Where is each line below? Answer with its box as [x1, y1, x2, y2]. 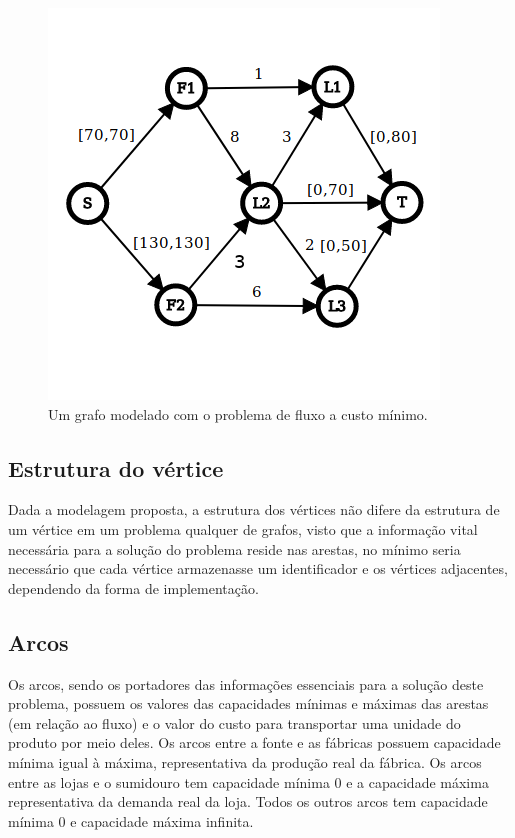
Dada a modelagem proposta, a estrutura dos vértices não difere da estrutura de [8, 499, 500, 520]
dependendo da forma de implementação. [8, 577, 259, 598]
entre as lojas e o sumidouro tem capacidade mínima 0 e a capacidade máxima [8, 771, 489, 792]
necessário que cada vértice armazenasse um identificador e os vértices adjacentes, [8, 558, 508, 579]
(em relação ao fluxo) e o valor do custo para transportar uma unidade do [8, 712, 461, 733]
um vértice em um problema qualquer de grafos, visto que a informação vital [8, 518, 478, 539]
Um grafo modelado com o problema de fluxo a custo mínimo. [48, 403, 428, 424]
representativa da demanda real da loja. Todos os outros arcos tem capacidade [8, 791, 488, 812]
